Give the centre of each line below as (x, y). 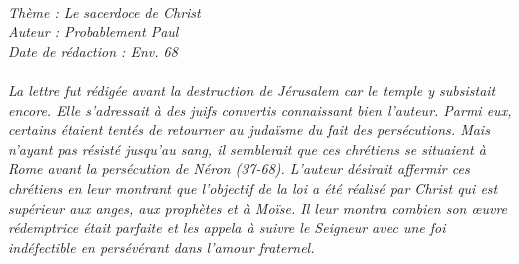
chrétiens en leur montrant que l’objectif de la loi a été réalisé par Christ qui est (253, 187)
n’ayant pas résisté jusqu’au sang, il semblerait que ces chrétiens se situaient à (247, 148)
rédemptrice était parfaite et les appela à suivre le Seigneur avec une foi (227, 227)
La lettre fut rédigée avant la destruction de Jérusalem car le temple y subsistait (252, 89)
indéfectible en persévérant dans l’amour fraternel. (161, 246)
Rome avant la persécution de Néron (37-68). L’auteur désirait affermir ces (239, 168)
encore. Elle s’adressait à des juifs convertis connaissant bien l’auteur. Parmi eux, (260, 109)
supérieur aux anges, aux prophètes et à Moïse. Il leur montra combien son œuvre (258, 207)
